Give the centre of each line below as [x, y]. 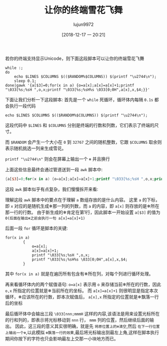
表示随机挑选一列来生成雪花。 [36, 148]
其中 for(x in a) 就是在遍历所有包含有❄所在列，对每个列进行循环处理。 [79, 274]
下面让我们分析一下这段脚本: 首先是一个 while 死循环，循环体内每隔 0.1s [79, 99]
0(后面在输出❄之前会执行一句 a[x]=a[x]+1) [45, 218]
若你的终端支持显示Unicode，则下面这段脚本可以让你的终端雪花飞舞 [75, 58]
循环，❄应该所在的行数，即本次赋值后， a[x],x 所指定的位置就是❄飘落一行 [82, 297]
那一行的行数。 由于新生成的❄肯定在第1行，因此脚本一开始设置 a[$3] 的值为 [83, 212]
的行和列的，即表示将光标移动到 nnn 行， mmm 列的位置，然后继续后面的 [78, 320]
